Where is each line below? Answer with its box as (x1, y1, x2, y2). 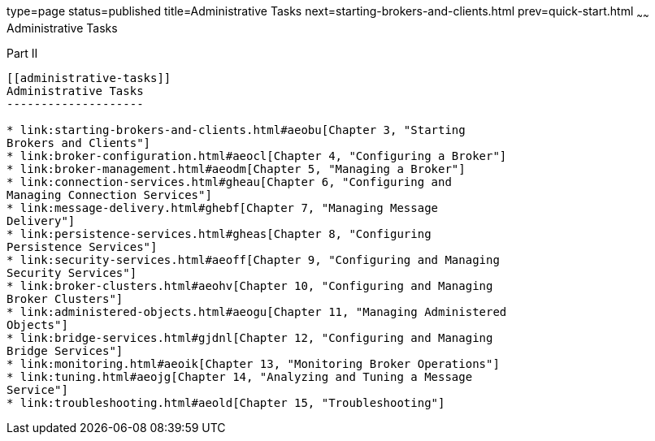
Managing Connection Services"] (7, 188, 212, 201)
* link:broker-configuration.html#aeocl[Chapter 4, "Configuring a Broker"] (7, 149, 507, 162)
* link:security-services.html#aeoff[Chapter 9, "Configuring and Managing (7, 253, 500, 266)
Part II (7, 45, 38, 60)
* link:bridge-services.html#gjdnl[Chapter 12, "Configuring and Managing (7, 331, 493, 344)
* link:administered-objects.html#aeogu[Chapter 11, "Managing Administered (7, 305, 507, 318)
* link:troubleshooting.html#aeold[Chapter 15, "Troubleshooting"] (7, 396, 445, 409)
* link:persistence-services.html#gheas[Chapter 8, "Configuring (7, 227, 432, 240)
